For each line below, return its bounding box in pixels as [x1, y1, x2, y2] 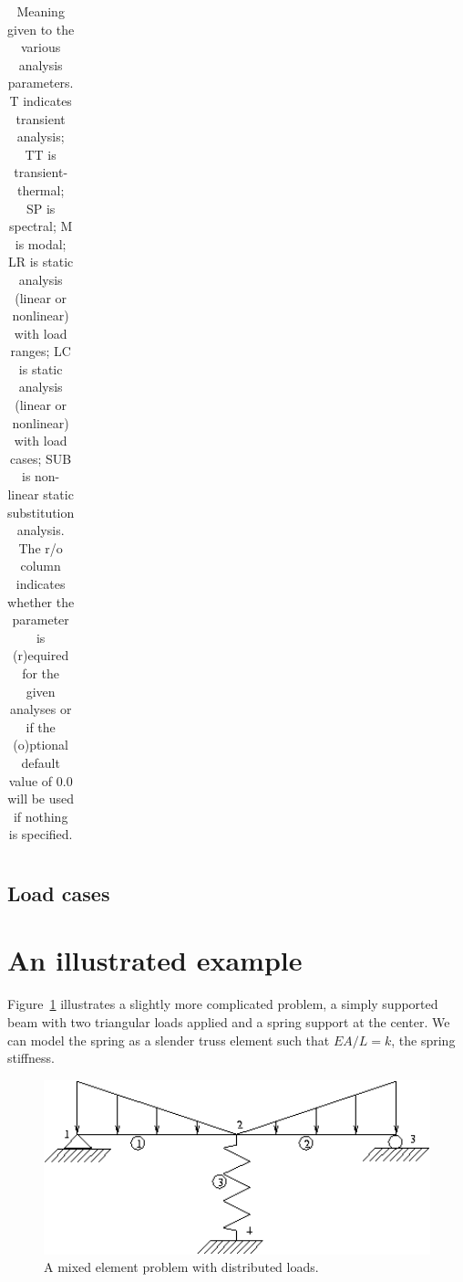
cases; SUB [10, 448, 72, 468]
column [20, 556, 61, 575]
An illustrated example [7, 941, 303, 979]
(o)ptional [13, 735, 68, 754]
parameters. [7, 73, 74, 92]
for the [22, 663, 60, 682]
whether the [7, 592, 75, 611]
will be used [7, 789, 75, 808]
